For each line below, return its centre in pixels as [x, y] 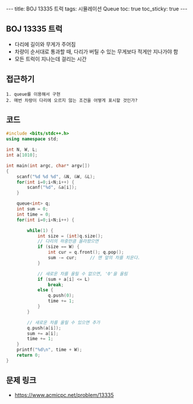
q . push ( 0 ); [61, 296]
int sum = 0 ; [32, 209]
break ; [56, 285]
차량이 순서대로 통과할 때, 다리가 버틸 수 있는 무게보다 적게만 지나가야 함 [96, 52]
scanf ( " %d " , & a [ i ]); [52, 188]
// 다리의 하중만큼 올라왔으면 [68, 242]
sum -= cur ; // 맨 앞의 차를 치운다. [94, 258]
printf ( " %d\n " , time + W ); [49, 350]
